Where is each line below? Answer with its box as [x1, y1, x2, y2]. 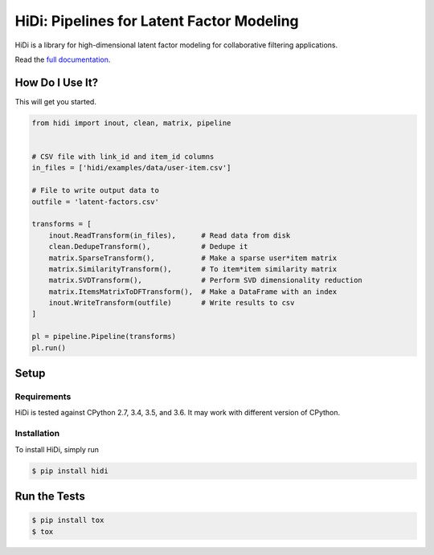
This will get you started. [14, 96, 96, 106]
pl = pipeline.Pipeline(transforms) [31, 332, 177, 341]
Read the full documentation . [14, 55, 111, 64]
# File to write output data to [31, 186, 160, 195]
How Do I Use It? [14, 75, 99, 89]
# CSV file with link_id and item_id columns [31, 153, 215, 161]
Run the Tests [14, 489, 86, 503]
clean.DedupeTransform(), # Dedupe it [48, 242, 248, 251]
